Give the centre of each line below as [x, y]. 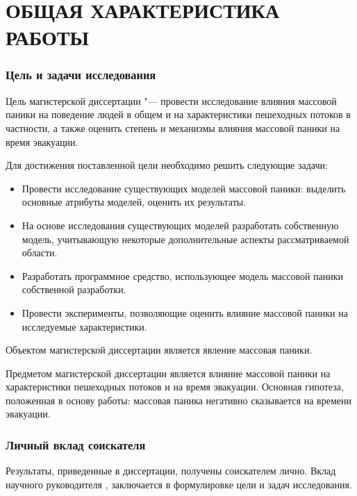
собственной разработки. [74, 289]
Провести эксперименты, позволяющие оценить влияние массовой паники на [185, 312]
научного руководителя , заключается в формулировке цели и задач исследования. [179, 484]
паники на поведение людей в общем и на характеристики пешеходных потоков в [178, 114]
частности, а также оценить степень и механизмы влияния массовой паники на [173, 127]
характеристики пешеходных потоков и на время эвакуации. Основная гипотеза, [175, 387]
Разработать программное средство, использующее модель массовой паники [183, 275]
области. [40, 253]
